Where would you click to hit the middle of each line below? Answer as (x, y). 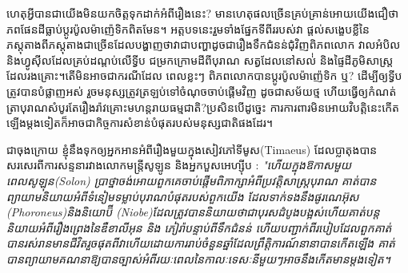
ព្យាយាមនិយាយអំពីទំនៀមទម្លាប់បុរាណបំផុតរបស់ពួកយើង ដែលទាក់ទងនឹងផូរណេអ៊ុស (183, 196)
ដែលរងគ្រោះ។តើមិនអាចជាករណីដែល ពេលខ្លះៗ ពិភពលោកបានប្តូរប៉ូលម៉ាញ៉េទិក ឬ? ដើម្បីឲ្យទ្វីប (204, 75)
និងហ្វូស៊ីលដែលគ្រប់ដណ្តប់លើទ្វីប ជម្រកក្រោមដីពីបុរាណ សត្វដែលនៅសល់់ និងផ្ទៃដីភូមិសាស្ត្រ (200, 59)
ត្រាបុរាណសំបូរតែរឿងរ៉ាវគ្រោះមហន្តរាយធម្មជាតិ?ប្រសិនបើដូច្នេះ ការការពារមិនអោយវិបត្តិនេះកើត (203, 107)
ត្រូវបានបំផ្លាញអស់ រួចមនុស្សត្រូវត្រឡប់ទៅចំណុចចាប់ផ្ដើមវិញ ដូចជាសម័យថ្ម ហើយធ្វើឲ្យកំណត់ (202, 91)
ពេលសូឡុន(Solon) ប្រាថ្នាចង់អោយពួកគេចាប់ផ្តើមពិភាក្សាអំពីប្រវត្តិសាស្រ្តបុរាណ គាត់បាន (192, 180)
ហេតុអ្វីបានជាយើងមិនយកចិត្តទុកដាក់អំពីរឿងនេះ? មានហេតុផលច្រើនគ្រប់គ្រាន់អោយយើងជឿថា (203, 13)
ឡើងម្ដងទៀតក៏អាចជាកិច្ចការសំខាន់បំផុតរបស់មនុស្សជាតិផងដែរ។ (140, 123)
